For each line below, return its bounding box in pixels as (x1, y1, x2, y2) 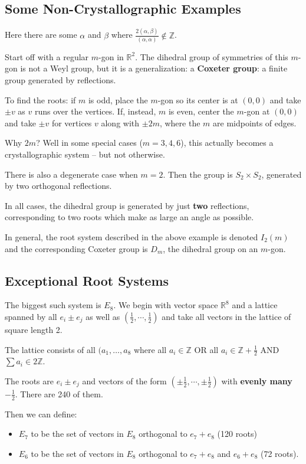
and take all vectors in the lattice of (162, 310, 291, 322)
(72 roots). (260, 447, 299, 459)
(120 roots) (217, 427, 257, 440)
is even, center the (168, 105, 234, 117)
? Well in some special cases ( (36, 136, 143, 149)
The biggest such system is (5, 299, 101, 311)
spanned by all (5, 310, 57, 322)
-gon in (98, 50, 124, 63)
